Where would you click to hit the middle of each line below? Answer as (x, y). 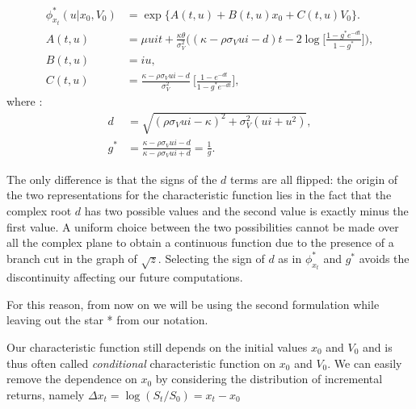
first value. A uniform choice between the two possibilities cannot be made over (203, 226)
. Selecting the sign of (211, 258)
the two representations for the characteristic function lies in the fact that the (199, 195)
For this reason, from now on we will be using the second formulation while (193, 304)
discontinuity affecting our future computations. (125, 277)
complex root (39, 211)
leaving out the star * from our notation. (107, 320)
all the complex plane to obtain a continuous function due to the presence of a (200, 242)
